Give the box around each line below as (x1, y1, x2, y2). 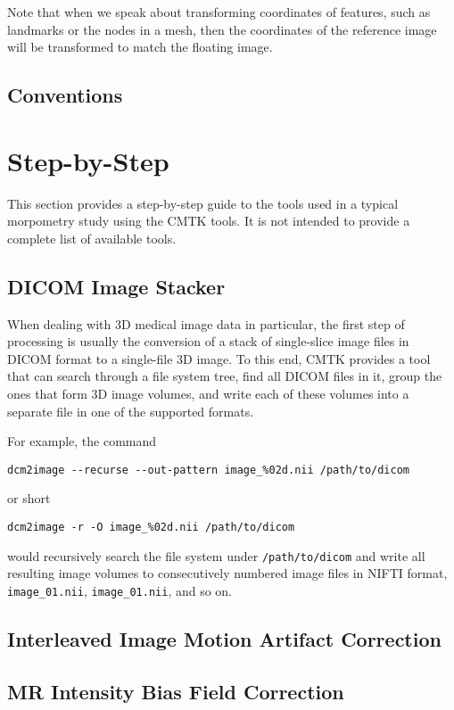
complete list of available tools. (7, 228, 177, 247)
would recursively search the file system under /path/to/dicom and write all (7, 546, 425, 565)
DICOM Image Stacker (7, 272, 226, 300)
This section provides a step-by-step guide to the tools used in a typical (7, 194, 399, 212)
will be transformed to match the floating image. (7, 37, 273, 56)
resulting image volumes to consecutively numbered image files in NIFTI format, (7, 564, 448, 582)
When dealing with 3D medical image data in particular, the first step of (7, 314, 405, 333)
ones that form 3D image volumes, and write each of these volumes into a (7, 384, 409, 403)
